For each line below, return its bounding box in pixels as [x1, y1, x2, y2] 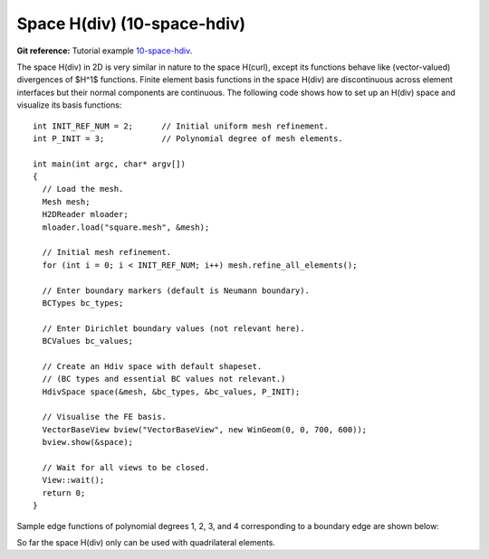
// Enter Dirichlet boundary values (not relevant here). [42, 323, 305, 334]
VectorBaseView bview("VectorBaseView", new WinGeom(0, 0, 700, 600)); [42, 424, 368, 434]
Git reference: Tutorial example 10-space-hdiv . [16, 45, 193, 56]
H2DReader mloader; [42, 209, 129, 220]
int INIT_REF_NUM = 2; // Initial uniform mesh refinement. [33, 120, 330, 131]
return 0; [42, 488, 86, 497]
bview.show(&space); [42, 437, 134, 448]
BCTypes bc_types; [42, 298, 124, 308]
